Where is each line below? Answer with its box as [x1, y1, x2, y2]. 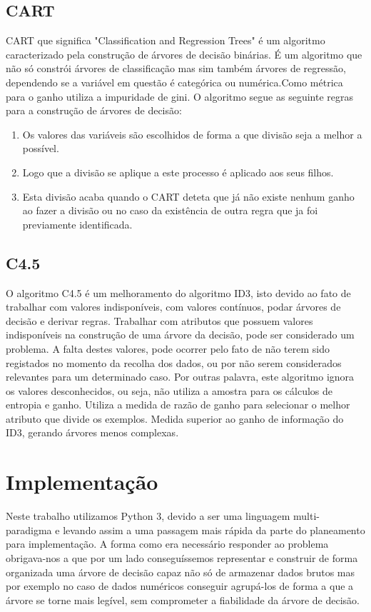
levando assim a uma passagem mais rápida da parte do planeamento [63, 522, 365, 537]
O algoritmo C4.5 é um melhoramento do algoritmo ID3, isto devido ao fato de [6, 285, 351, 300]
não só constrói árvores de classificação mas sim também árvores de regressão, [6, 61, 346, 76]
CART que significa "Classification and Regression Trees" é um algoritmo [6, 33, 325, 48]
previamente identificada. [22, 216, 133, 231]
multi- [293, 508, 320, 523]
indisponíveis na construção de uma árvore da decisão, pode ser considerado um [6, 327, 355, 342]
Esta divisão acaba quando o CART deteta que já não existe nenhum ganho [22, 189, 355, 204]
